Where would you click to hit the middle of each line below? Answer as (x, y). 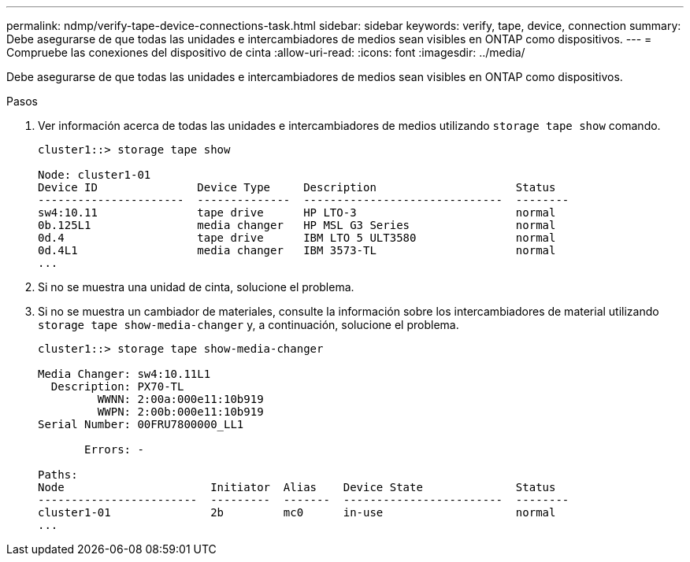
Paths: (58, 475)
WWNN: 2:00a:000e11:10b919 (180, 399)
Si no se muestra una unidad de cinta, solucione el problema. (196, 287)
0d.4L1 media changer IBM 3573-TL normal (297, 250)
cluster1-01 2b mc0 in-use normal (297, 512)
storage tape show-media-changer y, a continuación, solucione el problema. (249, 325)
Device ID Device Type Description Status (297, 187)
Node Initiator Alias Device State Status (297, 487)
